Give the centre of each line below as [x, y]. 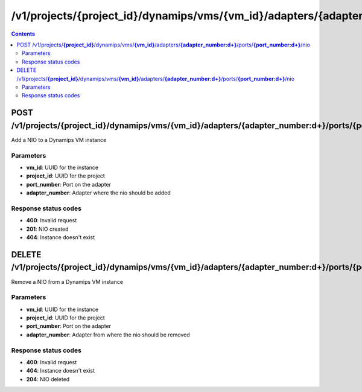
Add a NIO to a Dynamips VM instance [59, 140]
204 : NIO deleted [48, 379]
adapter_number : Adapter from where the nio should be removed [108, 335]
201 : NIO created [47, 229]
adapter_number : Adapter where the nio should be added [99, 193]
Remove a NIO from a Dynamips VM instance [67, 281]
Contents [23, 34]
